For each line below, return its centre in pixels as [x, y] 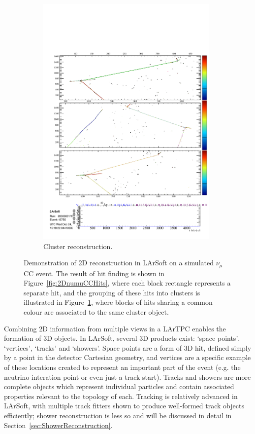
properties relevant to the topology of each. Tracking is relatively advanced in [121, 396]
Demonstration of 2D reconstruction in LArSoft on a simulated [119, 263]
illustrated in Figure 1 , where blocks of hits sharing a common [118, 302]
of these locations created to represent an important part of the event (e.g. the [122, 367]
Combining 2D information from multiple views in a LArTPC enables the [115, 328]
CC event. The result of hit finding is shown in [94, 273]
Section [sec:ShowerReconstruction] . [58, 425]
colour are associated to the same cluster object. [96, 312]
